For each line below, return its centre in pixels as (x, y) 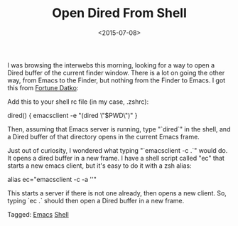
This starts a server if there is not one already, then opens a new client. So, (117, 193)
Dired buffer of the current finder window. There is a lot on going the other (116, 72)
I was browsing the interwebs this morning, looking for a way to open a (111, 65)
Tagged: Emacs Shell (38, 214)
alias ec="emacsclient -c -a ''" (52, 179)
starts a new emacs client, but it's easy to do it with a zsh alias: (99, 166)
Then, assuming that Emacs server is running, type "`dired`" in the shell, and (119, 129)
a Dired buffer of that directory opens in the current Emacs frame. (104, 136)
